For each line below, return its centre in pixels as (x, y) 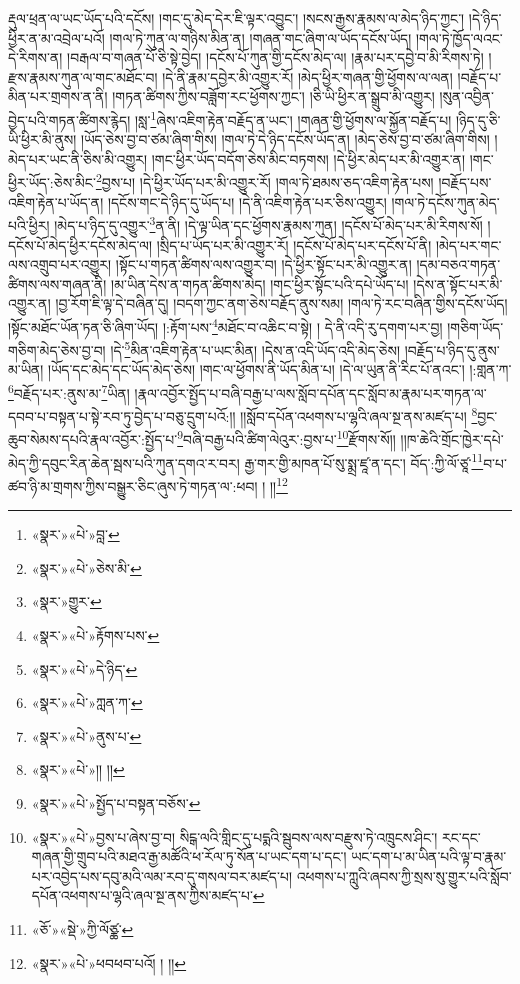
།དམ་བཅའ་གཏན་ (458, 264)
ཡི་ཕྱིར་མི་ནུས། (42, 139)
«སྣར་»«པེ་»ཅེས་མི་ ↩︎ (86, 567)
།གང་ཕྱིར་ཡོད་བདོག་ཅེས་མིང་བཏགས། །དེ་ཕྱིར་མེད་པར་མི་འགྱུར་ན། (308, 158)
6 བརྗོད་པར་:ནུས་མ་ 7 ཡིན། (69, 391)
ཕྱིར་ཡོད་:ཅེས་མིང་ (52, 182)
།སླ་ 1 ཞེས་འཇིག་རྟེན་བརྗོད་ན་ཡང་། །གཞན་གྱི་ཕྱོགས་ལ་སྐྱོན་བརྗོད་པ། (293, 118)
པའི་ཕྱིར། (29, 224)
